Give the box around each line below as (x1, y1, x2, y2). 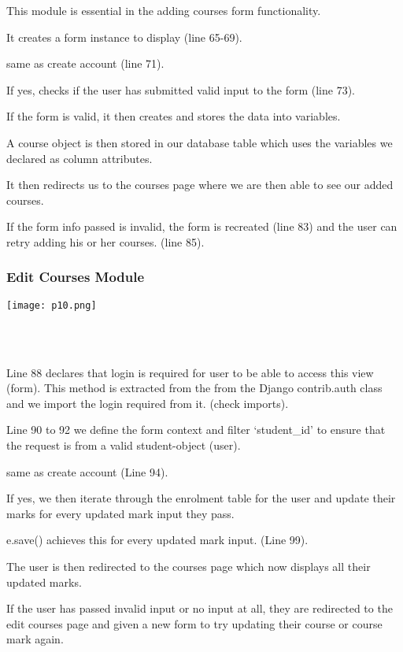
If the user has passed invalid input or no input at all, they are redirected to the (6, 600, 393, 617)
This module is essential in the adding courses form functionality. (6, 2, 321, 18)
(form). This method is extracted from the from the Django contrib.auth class (6, 380, 383, 396)
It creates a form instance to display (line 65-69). (6, 28, 242, 45)
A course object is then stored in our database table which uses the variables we (6, 134, 393, 150)
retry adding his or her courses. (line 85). (6, 233, 205, 250)
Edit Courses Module (6, 267, 145, 287)
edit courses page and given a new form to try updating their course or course (6, 615, 383, 632)
